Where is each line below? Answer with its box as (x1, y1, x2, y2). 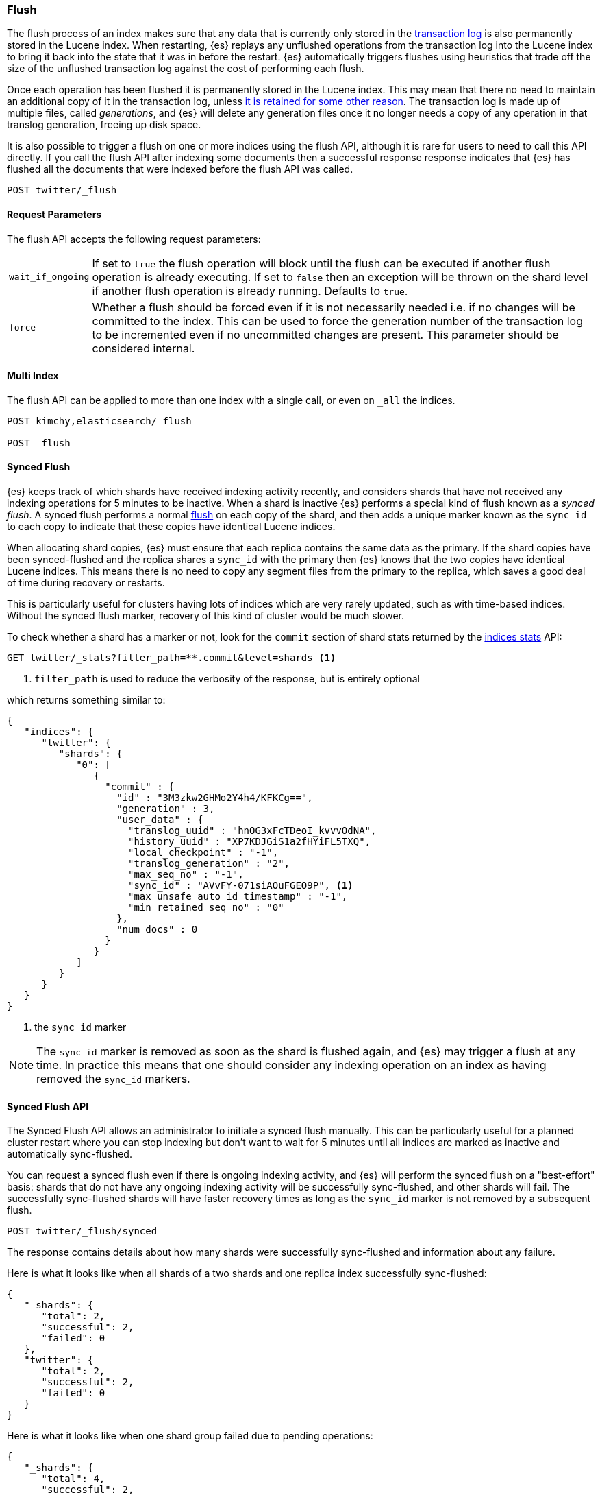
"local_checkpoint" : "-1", (128, 847, 279, 859)
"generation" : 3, (116, 803, 215, 815)
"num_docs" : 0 (116, 924, 198, 935)
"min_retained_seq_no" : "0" (128, 902, 284, 913)
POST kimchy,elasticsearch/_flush (7, 415, 192, 427)
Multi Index (7, 370, 59, 382)
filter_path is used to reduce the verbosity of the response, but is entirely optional (34, 673, 420, 685)
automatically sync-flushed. (7, 1148, 132, 1160)
